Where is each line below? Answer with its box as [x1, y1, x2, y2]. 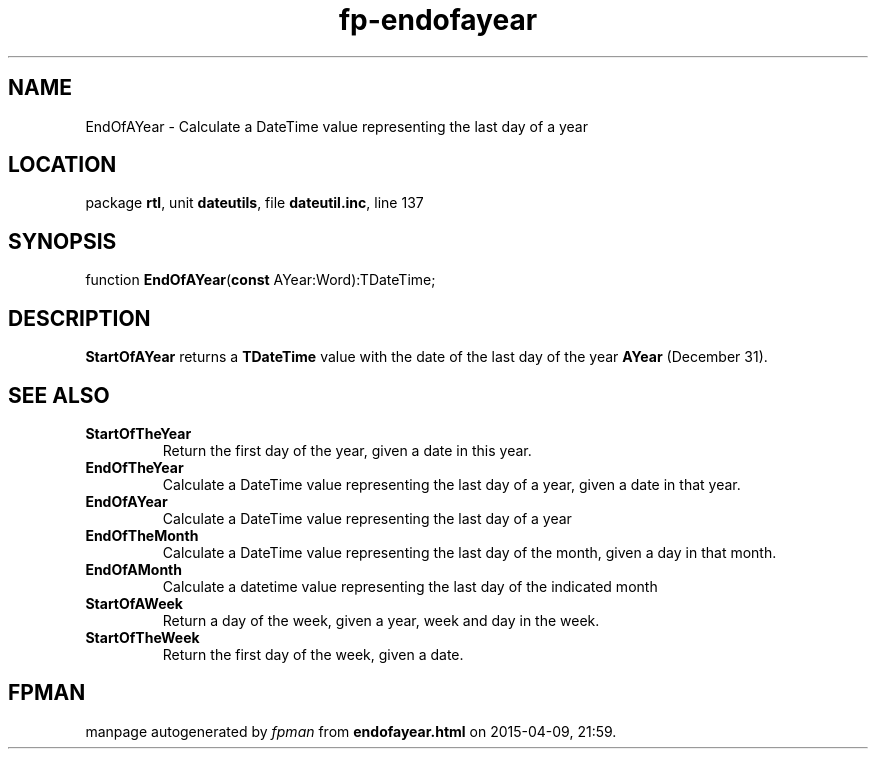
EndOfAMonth [85, 560, 182, 578]
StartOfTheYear [85, 424, 192, 442]
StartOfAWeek [85, 594, 183, 612]
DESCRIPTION [8, 305, 151, 331]
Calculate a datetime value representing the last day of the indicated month [162, 577, 658, 595]
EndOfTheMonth [85, 526, 199, 544]
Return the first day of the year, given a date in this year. [162, 441, 532, 459]
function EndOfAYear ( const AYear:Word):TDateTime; [85, 271, 436, 289]
